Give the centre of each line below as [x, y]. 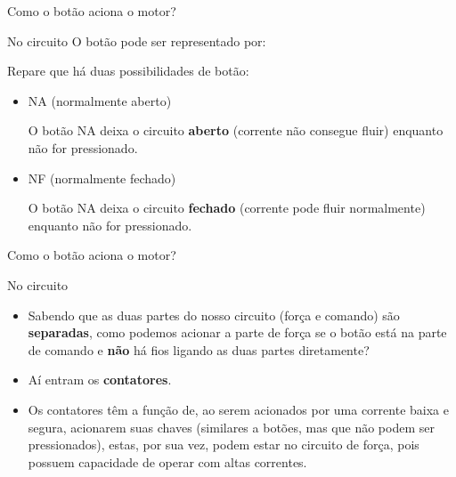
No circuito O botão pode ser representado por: [137, 40]
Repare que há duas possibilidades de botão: [128, 71]
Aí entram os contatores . [100, 380]
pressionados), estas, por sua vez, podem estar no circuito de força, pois [224, 445]
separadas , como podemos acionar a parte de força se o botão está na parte [237, 332]
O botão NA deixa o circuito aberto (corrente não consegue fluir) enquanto [236, 130]
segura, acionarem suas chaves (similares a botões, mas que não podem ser [231, 427]
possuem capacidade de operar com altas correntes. [167, 461]
